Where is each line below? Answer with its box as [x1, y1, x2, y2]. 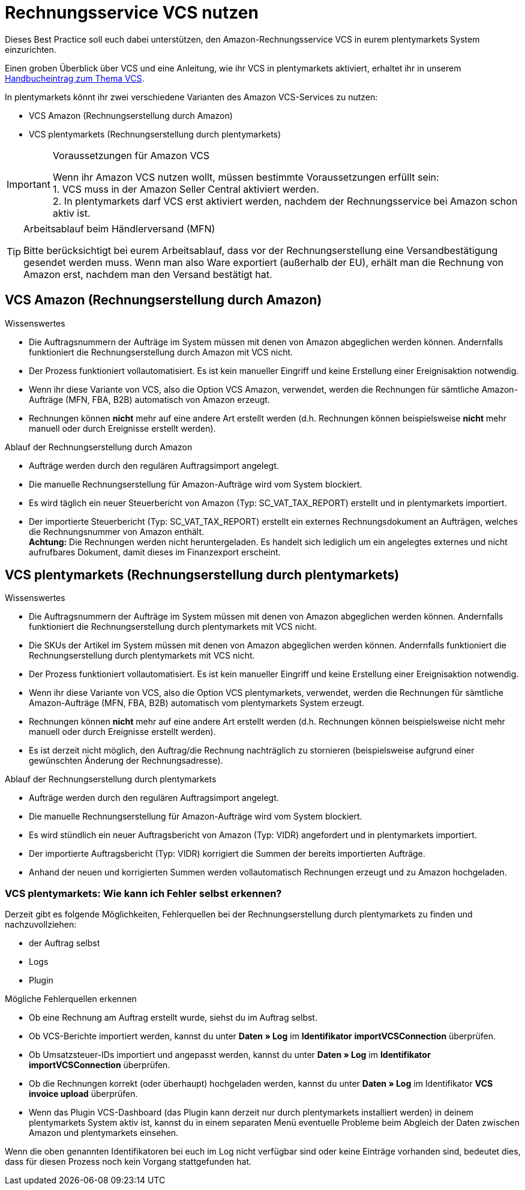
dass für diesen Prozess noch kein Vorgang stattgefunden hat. [5, 1156, 252, 1167]
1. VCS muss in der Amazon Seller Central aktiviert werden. [52, 183, 319, 195]
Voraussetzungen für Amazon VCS [52, 149, 210, 162]
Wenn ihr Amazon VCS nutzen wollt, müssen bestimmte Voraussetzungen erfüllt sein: [52, 171, 439, 183]
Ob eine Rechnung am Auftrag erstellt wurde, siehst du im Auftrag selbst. [29, 1012, 317, 1023]
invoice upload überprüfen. [29, 1089, 138, 1099]
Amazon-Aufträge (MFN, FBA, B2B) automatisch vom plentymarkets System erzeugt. [29, 698, 365, 708]
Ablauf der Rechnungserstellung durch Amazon [5, 441, 193, 452]
